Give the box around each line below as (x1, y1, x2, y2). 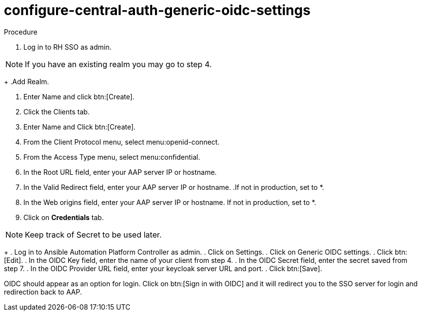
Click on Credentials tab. (23, 213, 104, 222)
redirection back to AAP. (4, 287, 82, 296)
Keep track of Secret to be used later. (25, 229, 162, 240)
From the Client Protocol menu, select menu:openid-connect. (23, 137, 220, 146)
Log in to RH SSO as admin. (23, 42, 112, 51)
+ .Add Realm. (4, 77, 49, 86)
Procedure (4, 27, 38, 36)
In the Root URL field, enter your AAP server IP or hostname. (23, 167, 217, 176)
